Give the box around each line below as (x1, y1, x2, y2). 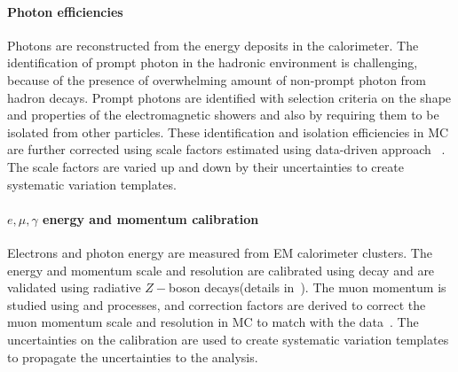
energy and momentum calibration (43, 209, 259, 228)
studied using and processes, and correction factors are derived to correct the (7, 295, 426, 314)
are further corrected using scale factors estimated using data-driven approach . (7, 140, 446, 159)
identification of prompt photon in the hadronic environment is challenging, (7, 53, 418, 72)
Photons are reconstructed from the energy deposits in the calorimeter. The (7, 35, 419, 54)
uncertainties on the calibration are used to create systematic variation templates (7, 329, 449, 348)
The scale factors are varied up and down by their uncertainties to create (7, 157, 404, 175)
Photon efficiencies (7, 2, 123, 20)
